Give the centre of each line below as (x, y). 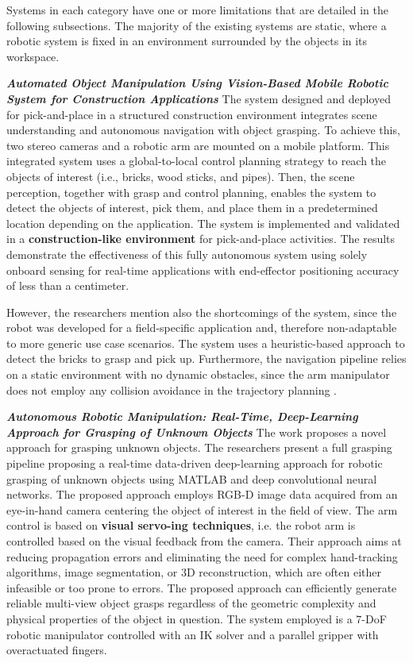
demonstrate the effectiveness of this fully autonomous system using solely (187, 254)
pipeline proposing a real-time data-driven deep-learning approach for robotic (195, 463)
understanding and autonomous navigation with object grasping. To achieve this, (203, 130)
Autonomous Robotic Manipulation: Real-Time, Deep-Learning (182, 416)
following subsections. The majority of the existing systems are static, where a (197, 25)
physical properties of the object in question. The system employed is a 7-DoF (197, 618)
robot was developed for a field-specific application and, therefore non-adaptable (202, 328)
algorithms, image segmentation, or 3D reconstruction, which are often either (194, 572)
